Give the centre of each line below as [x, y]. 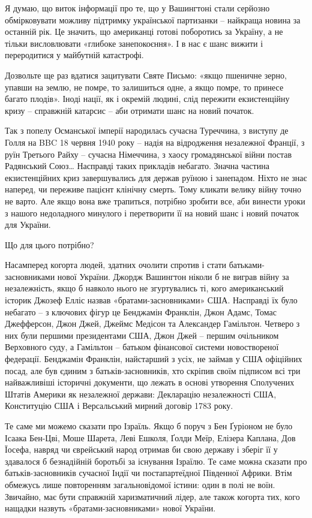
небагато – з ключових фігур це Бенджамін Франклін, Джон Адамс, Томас [141, 311]
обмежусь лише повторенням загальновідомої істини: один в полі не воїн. [140, 484]
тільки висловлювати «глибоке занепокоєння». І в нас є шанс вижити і [134, 43]
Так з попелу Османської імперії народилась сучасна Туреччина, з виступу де [147, 130]
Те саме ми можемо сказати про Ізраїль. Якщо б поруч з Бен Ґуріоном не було [149, 426]
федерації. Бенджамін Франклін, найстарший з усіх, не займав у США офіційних [154, 359]
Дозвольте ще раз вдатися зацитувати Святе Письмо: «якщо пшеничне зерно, [146, 75]
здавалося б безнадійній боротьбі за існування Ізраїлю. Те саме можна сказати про [156, 461]
